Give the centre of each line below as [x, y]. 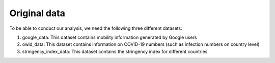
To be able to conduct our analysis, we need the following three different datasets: [96, 28]
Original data [37, 13]
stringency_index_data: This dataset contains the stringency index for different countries [115, 51]
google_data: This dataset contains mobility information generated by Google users [109, 37]
